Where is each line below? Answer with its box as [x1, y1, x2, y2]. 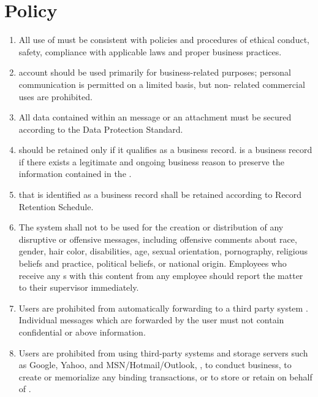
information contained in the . [18, 167, 132, 180]
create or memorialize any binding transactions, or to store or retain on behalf [18, 370, 312, 383]
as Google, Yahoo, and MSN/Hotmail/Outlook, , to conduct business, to [18, 358, 292, 371]
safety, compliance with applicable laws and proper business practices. [18, 45, 282, 58]
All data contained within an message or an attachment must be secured [18, 111, 292, 124]
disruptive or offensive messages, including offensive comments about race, [18, 232, 297, 245]
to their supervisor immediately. [18, 281, 139, 294]
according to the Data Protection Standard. [18, 122, 183, 135]
